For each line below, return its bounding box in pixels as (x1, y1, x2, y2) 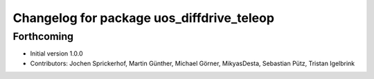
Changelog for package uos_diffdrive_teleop (12, 10, 275, 25)
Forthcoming (12, 30, 74, 43)
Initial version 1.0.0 (30, 49, 83, 58)
